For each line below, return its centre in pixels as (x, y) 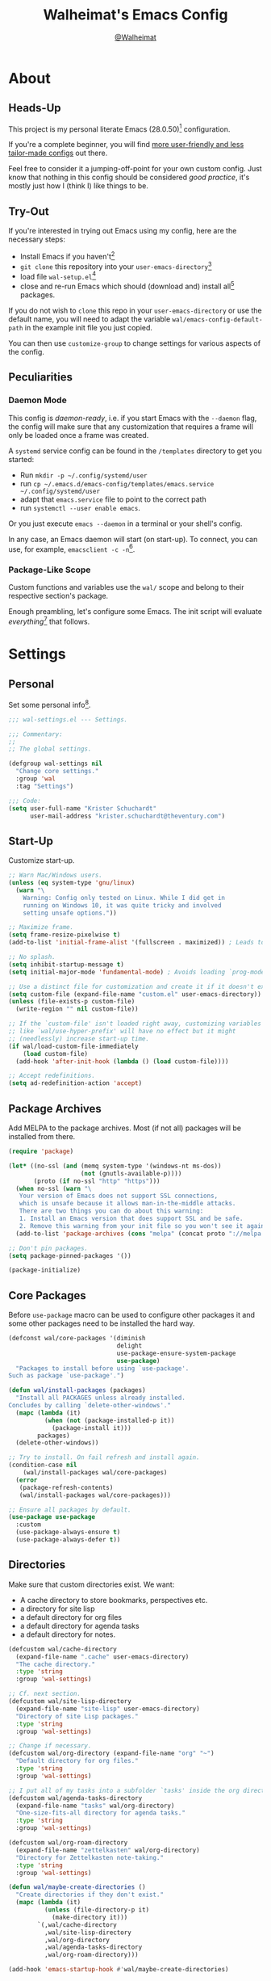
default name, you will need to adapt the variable (90, 319)
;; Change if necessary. (50, 1746)
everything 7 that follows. (49, 621)
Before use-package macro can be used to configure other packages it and (132, 1315)
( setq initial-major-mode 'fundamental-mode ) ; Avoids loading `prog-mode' (138, 972)
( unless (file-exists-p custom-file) (72, 1002)
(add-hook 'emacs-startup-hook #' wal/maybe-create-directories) (119, 1970)
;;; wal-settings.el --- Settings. (68, 719)
